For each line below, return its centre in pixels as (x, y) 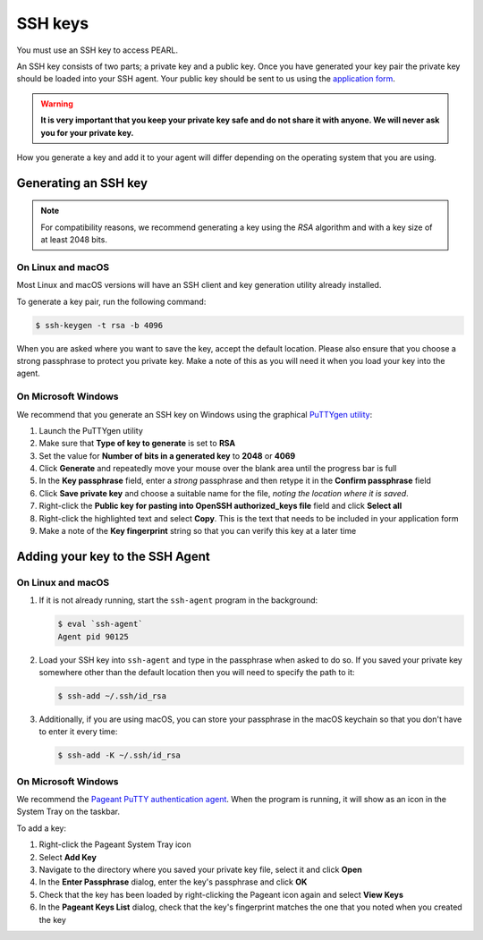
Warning (57, 104)
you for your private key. (87, 132)
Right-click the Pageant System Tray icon (115, 844)
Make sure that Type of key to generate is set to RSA (137, 444)
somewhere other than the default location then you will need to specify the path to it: (197, 672)
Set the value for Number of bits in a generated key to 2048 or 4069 (167, 455)
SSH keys (53, 23)
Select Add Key (68, 857)
